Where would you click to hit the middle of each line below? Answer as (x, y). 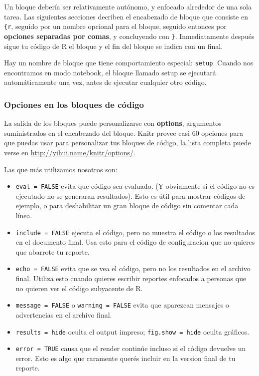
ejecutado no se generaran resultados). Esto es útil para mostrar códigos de (130, 195)
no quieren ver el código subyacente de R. (79, 288)
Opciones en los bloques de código (74, 104)
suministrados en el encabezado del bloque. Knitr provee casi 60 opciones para (124, 133)
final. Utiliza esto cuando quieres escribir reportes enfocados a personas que (131, 278)
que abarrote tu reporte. (53, 251)
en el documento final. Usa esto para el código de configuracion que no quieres (135, 242)
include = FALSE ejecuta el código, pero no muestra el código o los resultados (135, 232)
